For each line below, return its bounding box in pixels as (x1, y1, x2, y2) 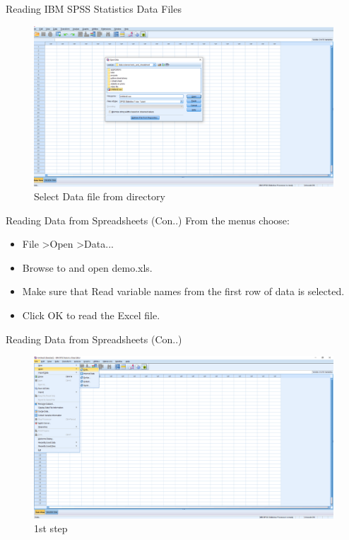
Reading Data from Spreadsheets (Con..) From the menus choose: (6, 212, 290, 227)
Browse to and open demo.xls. (22, 260, 153, 275)
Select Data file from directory (34, 189, 165, 204)
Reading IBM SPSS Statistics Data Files (6, 1, 182, 16)
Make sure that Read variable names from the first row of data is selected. (22, 284, 345, 299)
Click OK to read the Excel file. (22, 308, 160, 323)
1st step (34, 521, 68, 536)
